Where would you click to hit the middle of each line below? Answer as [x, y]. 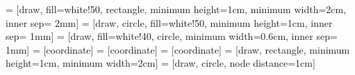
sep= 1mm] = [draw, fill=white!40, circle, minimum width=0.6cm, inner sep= [172, 36]
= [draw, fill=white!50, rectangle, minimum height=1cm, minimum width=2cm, [176, 9]
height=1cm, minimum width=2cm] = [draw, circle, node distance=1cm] [160, 63]
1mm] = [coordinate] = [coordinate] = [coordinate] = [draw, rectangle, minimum [178, 49]
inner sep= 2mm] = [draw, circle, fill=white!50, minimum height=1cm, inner [169, 22]
